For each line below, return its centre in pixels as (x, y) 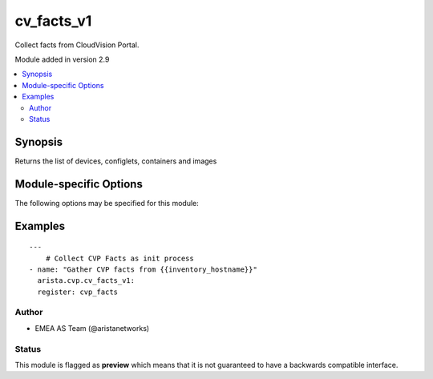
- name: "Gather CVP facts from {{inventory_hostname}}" (144, 269)
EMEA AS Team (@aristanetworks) (92, 328)
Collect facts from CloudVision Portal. (77, 45)
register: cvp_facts (78, 292)
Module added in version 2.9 (62, 59)
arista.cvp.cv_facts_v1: (86, 281)
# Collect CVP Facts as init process (119, 258)
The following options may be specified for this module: (107, 203)
